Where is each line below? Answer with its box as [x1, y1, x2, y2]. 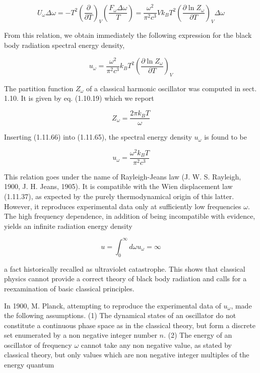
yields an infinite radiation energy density [4, 220, 133, 231]
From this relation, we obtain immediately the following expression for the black [4, 30, 252, 40]
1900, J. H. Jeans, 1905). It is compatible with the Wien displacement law [4, 181, 233, 192]
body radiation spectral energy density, [4, 39, 125, 50]
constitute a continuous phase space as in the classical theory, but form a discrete [4, 320, 255, 330]
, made [231, 300, 252, 310]
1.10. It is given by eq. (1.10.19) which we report [4, 93, 154, 103]
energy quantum [4, 359, 54, 370]
